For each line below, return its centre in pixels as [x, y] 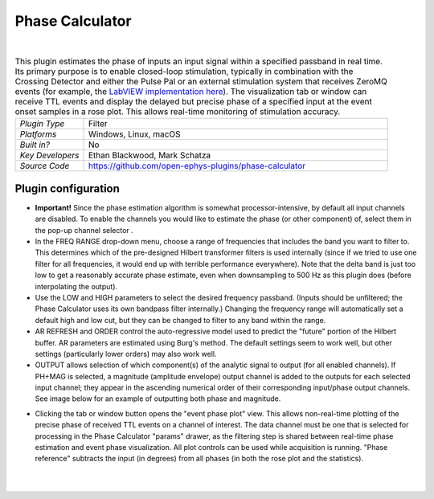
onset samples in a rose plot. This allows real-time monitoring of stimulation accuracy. [178, 112]
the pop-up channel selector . [84, 230]
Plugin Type [42, 124]
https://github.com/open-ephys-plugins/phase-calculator [197, 166]
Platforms [38, 134]
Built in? [35, 145]
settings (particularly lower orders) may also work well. [126, 354]
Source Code [45, 166]
